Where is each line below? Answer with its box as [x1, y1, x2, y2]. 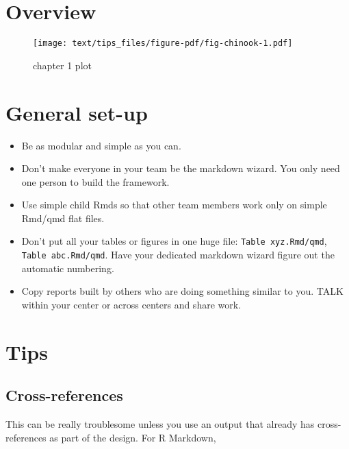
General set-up [5, 98, 148, 126]
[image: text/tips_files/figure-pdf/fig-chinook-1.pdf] [33, 38, 293, 49]
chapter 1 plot [33, 58, 92, 72]
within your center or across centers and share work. [21, 297, 242, 311]
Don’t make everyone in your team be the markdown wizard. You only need [21, 161, 340, 175]
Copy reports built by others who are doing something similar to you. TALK [21, 284, 344, 298]
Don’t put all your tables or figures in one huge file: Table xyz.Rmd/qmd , [21, 234, 327, 248]
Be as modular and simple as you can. [21, 138, 181, 152]
